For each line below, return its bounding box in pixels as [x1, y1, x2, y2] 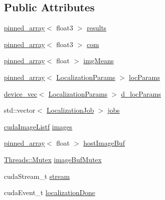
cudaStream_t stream [4, 171, 70, 181]
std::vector [4, 105, 35, 115]
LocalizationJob [47, 105, 94, 115]
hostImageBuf [83, 138, 125, 148]
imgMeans [83, 55, 114, 66]
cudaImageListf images [4, 121, 72, 131]
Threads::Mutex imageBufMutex [4, 154, 102, 164]
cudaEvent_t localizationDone [4, 187, 95, 198]
